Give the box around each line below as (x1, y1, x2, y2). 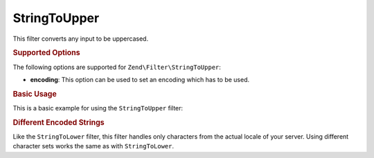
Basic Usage (12, 89, 57, 99)
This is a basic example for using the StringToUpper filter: (12, 104, 184, 112)
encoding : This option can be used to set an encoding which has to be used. (30, 75, 250, 83)
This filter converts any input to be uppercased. (12, 34, 149, 43)
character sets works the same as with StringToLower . (12, 142, 175, 150)
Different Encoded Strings (12, 117, 105, 127)
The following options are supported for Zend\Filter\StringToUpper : (12, 63, 222, 71)
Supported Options (12, 48, 80, 58)
